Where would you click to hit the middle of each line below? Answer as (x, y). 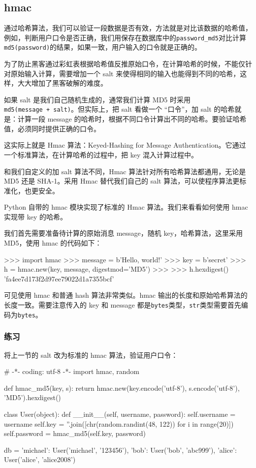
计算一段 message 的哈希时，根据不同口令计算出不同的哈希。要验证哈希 (132, 119)
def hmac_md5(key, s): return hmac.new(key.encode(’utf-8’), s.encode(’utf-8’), (122, 388)
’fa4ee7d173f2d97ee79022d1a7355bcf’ (59, 278)
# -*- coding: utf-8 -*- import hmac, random (72, 371)
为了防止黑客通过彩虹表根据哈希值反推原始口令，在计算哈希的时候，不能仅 (125, 64)
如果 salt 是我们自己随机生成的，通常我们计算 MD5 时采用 (97, 99)
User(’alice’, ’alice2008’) (40, 459)
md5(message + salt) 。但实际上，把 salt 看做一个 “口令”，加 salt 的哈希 (119, 109)
